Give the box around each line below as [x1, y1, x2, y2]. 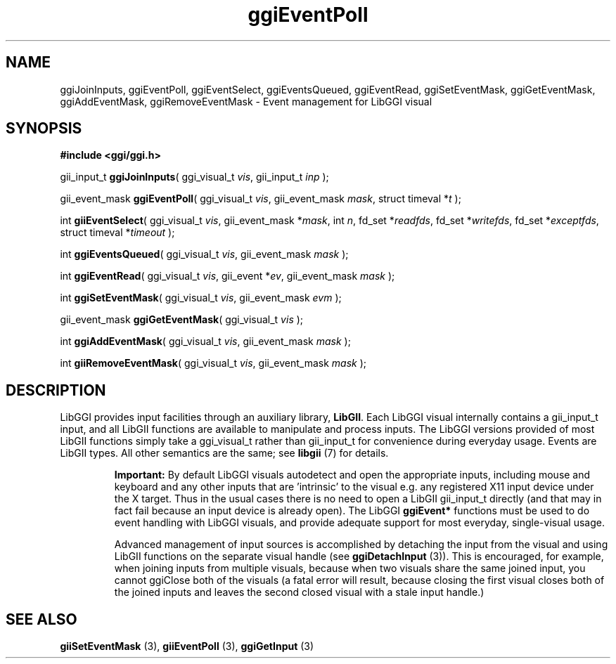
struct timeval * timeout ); [60, 226, 175, 239]
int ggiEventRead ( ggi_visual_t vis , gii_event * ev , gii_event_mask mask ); [60, 270, 395, 282]
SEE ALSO [6, 610, 77, 628]
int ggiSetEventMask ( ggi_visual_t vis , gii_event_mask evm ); [60, 292, 342, 304]
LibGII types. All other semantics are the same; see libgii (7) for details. [60, 447, 389, 460]
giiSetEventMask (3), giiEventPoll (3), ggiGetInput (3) [60, 640, 314, 653]
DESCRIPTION [6, 381, 106, 399]
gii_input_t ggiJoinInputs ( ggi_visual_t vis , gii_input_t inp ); [60, 171, 329, 183]
